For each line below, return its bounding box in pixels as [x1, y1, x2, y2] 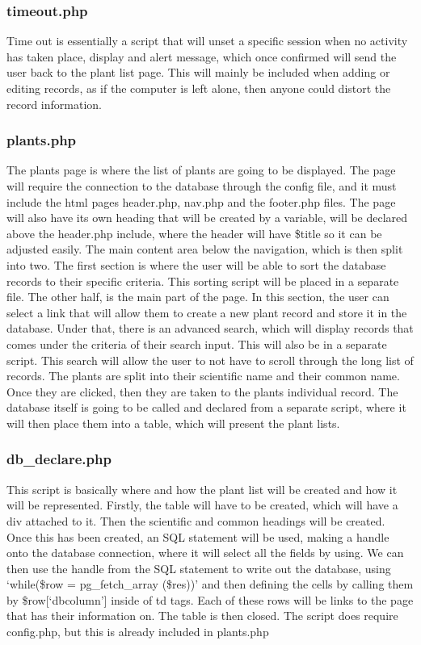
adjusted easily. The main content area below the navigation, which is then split [6, 241, 403, 258]
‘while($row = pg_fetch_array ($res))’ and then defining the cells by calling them [6, 576, 414, 593]
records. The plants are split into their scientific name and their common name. [6, 367, 400, 384]
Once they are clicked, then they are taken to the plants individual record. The [6, 383, 398, 400]
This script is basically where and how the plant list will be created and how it [6, 480, 398, 497]
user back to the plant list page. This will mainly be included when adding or [6, 64, 390, 81]
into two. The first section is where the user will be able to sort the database [6, 256, 386, 273]
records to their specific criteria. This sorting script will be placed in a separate [6, 272, 399, 289]
